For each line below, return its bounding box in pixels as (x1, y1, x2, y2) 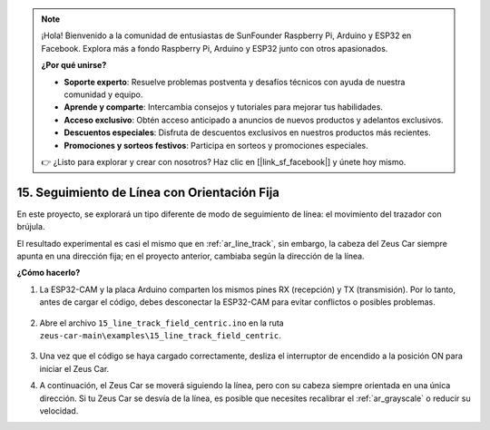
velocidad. (39, 405, 79, 416)
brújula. (16, 221, 45, 232)
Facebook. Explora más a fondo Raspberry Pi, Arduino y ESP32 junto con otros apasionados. (41, 43, 388, 54)
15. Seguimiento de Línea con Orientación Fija (16, 184, 280, 200)
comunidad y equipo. (64, 89, 143, 100)
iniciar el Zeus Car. (39, 363, 110, 374)
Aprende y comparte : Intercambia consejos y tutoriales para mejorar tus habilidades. (64, 102, 383, 112)
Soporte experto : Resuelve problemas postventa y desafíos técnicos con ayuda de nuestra (64, 76, 406, 87)
